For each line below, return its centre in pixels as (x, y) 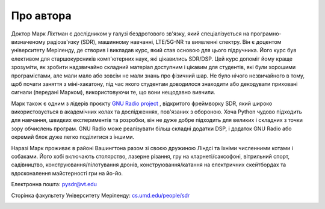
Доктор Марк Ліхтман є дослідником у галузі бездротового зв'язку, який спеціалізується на (130, 34)
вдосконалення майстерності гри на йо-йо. (67, 173)
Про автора (41, 16)
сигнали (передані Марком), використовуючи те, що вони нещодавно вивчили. (113, 92)
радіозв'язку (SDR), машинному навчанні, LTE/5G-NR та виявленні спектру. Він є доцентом (164, 41)
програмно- (266, 34)
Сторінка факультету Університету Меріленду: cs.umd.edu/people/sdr (101, 195)
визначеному (28, 41)
